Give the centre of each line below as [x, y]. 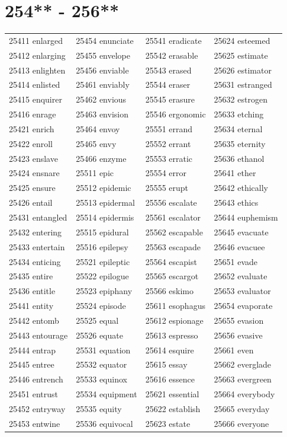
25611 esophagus [175, 306]
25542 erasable [172, 55]
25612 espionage [174, 320]
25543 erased [168, 70]
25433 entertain [37, 246]
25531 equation [103, 350]
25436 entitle [32, 291]
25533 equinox [101, 379]
